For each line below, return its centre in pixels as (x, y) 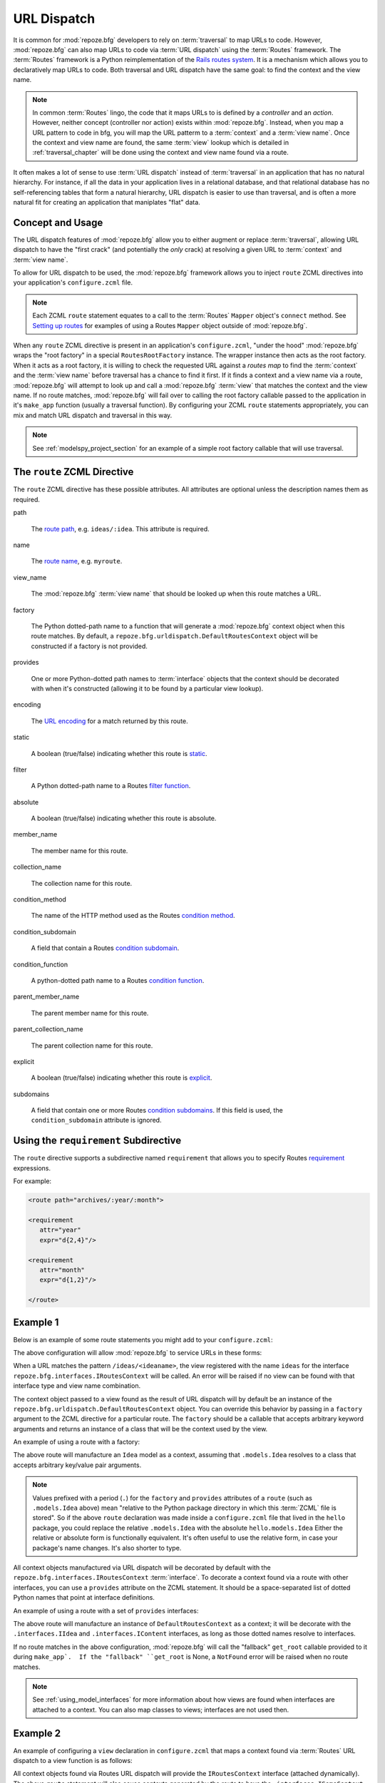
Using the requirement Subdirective (97, 1141)
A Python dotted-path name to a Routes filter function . (111, 786)
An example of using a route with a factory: (77, 1442)
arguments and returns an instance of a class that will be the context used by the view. (140, 1429)
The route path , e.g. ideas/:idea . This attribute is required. (120, 528)
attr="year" (60, 1230)
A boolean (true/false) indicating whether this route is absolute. (124, 818)
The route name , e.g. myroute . (77, 561)
